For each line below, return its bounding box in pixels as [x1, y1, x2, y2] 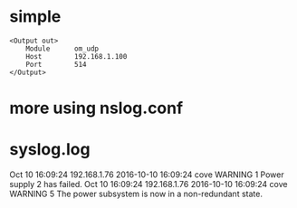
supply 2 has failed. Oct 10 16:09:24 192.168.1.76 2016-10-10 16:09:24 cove [9, 179, 288, 190]
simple [9, 6, 62, 27]
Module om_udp [25, 43, 100, 53]
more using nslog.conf [9, 98, 184, 118]
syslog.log [9, 139, 91, 160]
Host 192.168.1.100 [25, 52, 128, 61]
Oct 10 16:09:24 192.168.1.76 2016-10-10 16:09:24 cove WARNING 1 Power [9, 169, 284, 180]
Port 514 [25, 60, 88, 69]
